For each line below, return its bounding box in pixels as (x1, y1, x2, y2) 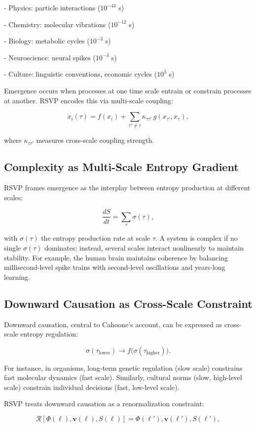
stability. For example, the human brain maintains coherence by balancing (4, 252, 228, 262)
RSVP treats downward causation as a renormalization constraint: (4, 398, 204, 409)
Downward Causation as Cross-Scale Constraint (4, 296, 253, 311)
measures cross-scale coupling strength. (36, 135, 154, 145)
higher (146, 350, 160, 356)
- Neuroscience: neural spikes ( (4, 52, 96, 62)
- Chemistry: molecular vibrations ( (4, 19, 111, 29)
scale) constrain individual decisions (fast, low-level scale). (4, 382, 180, 392)
